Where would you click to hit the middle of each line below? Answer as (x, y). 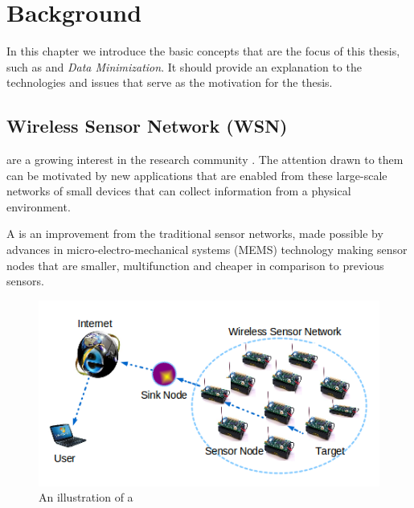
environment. (39, 206)
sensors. (25, 281)
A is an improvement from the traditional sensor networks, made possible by (195, 234)
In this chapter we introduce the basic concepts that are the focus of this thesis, (203, 51)
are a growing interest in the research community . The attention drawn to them (205, 160)
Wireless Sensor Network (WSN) (147, 126)
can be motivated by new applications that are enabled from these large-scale (197, 175)
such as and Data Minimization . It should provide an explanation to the (184, 66)
